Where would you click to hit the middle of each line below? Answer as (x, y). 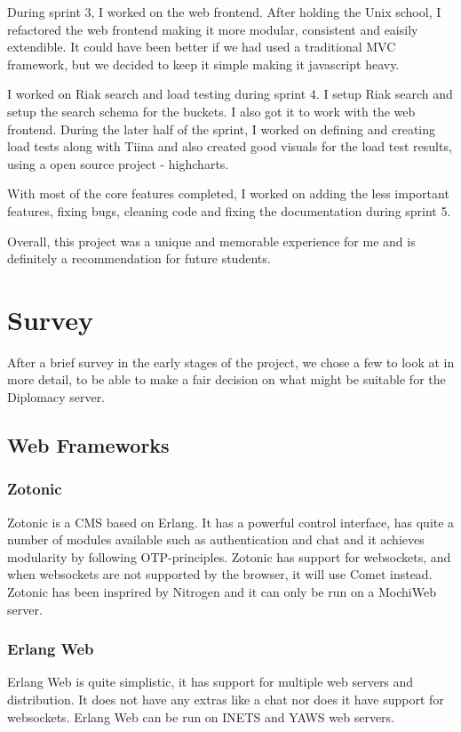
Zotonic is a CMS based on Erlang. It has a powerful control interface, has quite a (231, 522)
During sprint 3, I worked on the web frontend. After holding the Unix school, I (224, 12)
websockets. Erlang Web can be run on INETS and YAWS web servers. (201, 716)
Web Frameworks (88, 445)
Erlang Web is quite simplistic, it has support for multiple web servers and (211, 682)
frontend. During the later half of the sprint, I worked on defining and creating (222, 129)
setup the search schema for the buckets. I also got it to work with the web (211, 111)
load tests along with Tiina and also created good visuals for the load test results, (230, 146)
